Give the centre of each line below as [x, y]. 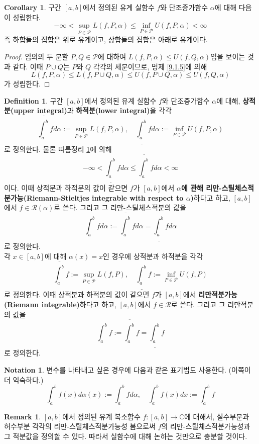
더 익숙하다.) [24, 379]
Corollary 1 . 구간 [33, 7]
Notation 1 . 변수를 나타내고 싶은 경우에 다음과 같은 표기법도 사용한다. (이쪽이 [127, 370]
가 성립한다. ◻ [27, 84]
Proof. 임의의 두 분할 [36, 56]
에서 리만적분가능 [210, 294]
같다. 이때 [28, 66]
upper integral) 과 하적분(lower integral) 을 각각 [93, 110]
